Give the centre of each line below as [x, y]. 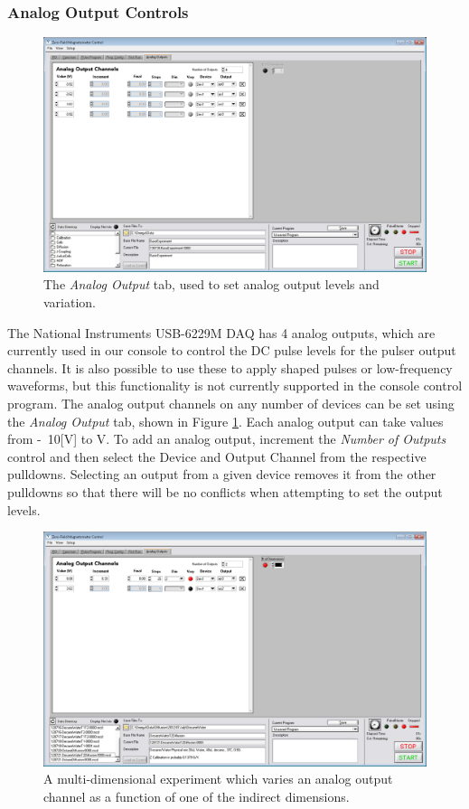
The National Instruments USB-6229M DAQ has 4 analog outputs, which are [221, 332]
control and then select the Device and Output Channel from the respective [217, 456]
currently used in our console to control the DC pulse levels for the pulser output [232, 350]
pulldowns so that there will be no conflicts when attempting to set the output [225, 491]
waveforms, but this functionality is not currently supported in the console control [235, 386]
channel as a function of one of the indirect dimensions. [197, 796]
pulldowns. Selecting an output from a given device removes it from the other [222, 474]
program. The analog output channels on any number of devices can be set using [231, 403]
